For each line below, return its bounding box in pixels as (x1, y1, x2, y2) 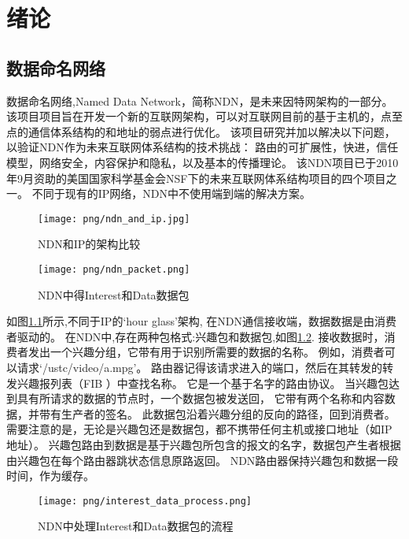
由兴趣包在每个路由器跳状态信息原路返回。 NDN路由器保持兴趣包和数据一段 (6, 452, 399, 468)
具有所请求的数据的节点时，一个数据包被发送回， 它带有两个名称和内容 (17, 390, 385, 407)
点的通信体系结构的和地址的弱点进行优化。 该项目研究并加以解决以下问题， (6, 123, 396, 139)
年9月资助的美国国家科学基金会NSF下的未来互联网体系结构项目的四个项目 (6, 169, 386, 186)
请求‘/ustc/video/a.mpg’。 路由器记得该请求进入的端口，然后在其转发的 (17, 359, 383, 376)
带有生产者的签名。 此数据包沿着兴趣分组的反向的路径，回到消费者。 (39, 405, 396, 422)
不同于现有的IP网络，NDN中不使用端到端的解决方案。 (31, 185, 311, 202)
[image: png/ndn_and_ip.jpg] (38, 213, 190, 225)
